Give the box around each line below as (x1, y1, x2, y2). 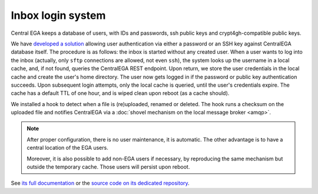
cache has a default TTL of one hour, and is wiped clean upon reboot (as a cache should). (11, 90, 230, 97)
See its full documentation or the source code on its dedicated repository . (11, 180, 190, 187)
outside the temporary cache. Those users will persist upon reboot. (26, 163, 190, 170)
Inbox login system (11, 9, 106, 22)
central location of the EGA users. (26, 144, 108, 152)
